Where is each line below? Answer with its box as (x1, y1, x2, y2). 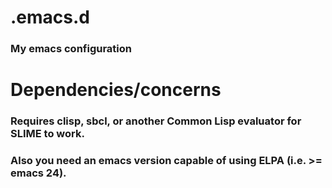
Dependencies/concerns (10, 79, 222, 101)
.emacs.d (10, 6, 90, 29)
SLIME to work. (10, 127, 85, 141)
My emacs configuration (10, 42, 132, 56)
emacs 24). (10, 166, 67, 180)
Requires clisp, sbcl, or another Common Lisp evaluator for (10, 114, 302, 128)
